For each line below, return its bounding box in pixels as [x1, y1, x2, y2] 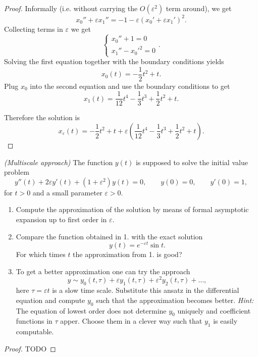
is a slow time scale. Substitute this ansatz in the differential [52, 285, 239, 295]
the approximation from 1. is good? [73, 249, 182, 260]
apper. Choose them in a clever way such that [60, 316, 202, 326]
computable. [16, 326, 54, 337]
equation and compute [16, 294, 85, 305]
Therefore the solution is [4, 112, 80, 123]
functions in [16, 316, 53, 326]
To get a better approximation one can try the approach [16, 266, 190, 276]
